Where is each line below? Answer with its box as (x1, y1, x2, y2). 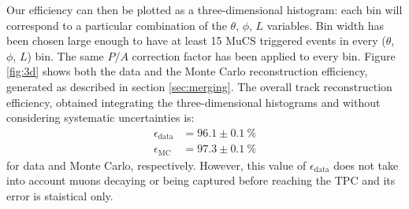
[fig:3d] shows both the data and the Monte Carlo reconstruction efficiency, (6, 63, 368, 79)
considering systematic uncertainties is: (6, 109, 195, 126)
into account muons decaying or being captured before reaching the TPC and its (6, 172, 396, 189)
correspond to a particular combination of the (6, 16, 227, 33)
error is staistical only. (6, 187, 113, 203)
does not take (333, 156, 399, 173)
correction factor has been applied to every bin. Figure (132, 47, 396, 64)
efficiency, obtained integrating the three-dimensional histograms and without (6, 93, 381, 110)
